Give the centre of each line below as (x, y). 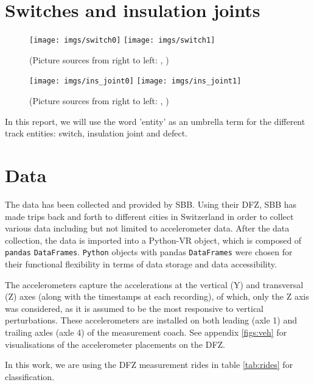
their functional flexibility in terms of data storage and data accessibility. (141, 263)
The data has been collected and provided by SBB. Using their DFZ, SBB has (151, 204)
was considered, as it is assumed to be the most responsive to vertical (134, 308)
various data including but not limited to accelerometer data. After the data (147, 228)
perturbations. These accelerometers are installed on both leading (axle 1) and (151, 320)
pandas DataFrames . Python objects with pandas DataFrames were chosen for (149, 252)
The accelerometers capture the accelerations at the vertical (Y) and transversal (154, 284)
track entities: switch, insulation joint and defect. (96, 133)
